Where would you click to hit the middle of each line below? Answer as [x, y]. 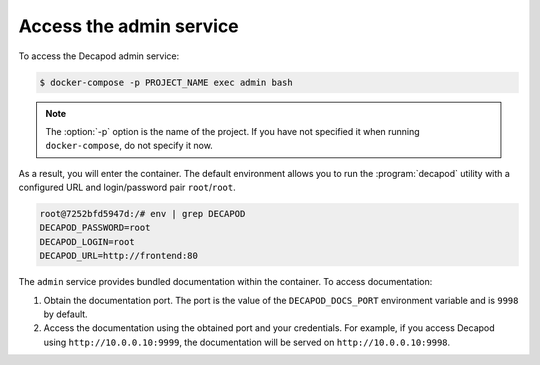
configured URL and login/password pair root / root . [127, 187]
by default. [66, 314]
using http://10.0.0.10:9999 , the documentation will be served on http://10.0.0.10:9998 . [247, 342]
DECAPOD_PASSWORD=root [95, 228]
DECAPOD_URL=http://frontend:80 [119, 256]
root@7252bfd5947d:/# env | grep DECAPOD [142, 214]
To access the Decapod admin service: [99, 56]
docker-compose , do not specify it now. [129, 146]
